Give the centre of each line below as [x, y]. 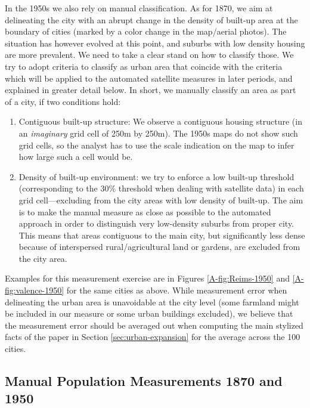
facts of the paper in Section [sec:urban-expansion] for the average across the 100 [153, 337]
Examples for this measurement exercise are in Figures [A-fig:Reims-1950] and [147, 278]
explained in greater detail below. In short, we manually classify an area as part [151, 90]
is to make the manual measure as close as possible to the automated [145, 211]
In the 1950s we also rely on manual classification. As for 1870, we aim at [139, 8]
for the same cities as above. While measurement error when [177, 290]
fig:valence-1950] [35, 290]
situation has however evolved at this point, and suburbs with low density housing [155, 43]
